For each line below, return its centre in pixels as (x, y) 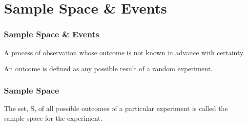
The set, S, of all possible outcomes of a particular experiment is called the (116, 108)
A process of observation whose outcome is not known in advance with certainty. (124, 52)
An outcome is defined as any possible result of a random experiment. (108, 69)
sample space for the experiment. (53, 118)
